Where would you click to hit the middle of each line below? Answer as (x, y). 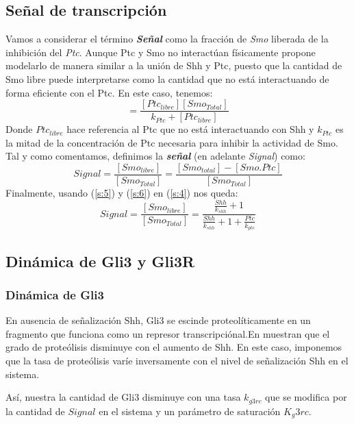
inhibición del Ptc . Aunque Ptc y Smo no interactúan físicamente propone (161, 52)
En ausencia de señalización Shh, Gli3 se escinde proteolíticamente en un (158, 320)
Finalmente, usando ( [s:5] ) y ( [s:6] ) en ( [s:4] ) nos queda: (122, 193)
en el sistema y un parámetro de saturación (190, 411)
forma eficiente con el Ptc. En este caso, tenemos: (109, 92)
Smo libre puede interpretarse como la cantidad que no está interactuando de (167, 78)
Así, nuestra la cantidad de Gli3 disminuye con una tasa (123, 397)
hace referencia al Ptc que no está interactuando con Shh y (190, 129)
